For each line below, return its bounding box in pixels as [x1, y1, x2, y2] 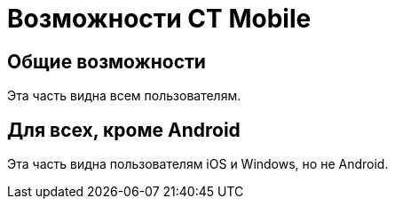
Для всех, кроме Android [7, 118, 241, 141]
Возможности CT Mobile [7, 4, 312, 34]
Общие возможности [7, 50, 206, 73]
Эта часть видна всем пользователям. [7, 88, 241, 104]
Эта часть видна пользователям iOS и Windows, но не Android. [7, 156, 389, 172]
